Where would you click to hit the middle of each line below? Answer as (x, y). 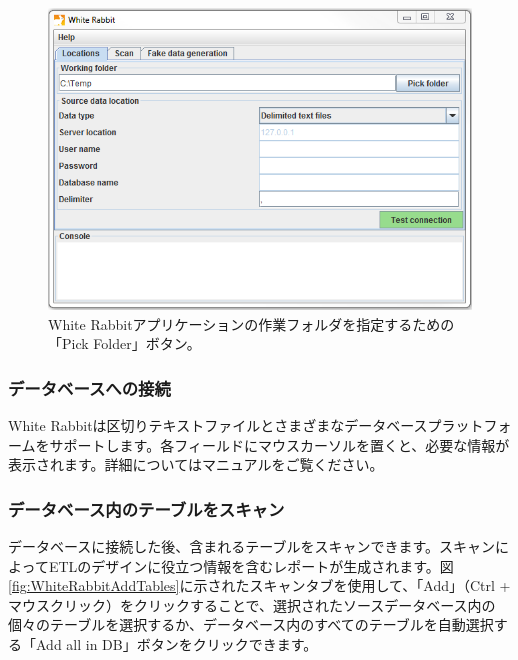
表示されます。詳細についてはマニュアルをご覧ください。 (196, 464)
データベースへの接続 (89, 387)
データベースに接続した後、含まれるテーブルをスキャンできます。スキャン (252, 546)
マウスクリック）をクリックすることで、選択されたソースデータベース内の (252, 604)
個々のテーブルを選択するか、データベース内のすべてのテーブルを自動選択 (251, 624)
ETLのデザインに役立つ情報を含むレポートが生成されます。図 (251, 565)
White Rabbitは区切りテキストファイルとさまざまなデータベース (218, 425)
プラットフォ (469, 425)
